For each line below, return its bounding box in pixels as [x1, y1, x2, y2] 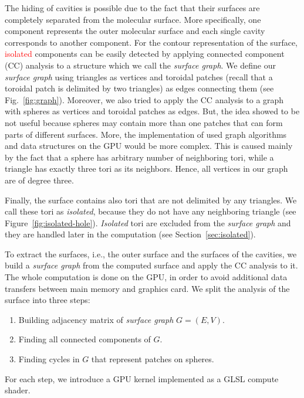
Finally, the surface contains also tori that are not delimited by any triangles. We [5, 193, 297, 206]
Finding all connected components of [18, 333, 151, 345]
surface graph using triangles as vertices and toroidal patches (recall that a [5, 70, 273, 83]
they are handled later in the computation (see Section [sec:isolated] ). [5, 228, 256, 240]
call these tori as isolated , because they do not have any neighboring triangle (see [5, 205, 296, 217]
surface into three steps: [5, 294, 90, 306]
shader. [5, 384, 31, 396]
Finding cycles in [18, 353, 80, 365]
